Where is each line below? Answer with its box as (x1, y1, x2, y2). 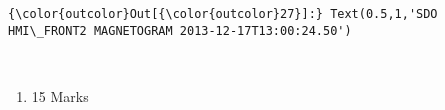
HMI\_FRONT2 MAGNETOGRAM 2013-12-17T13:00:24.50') (8, 23, 352, 38)
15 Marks (31, 85, 89, 106)
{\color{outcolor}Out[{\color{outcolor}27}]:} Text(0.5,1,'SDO (8, 7, 438, 21)
